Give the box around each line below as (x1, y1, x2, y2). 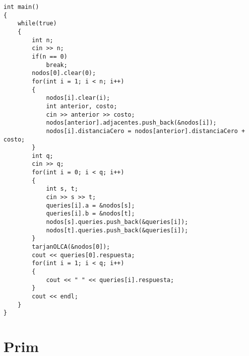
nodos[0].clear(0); (32, 70, 96, 77)
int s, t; (46, 185, 78, 193)
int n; (32, 36, 54, 44)
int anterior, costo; (46, 102, 118, 110)
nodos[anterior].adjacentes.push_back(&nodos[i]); (46, 119, 217, 127)
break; (46, 61, 67, 69)
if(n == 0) (32, 53, 67, 60)
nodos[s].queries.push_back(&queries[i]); (46, 218, 188, 226)
